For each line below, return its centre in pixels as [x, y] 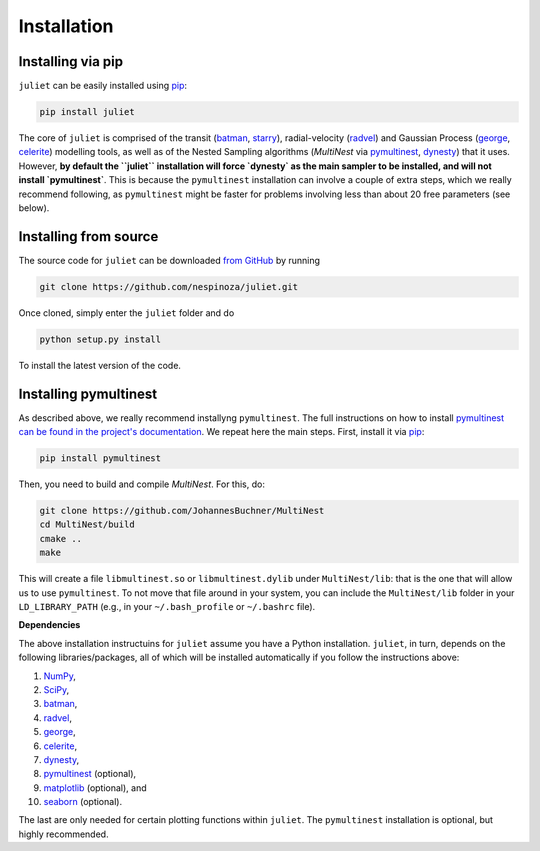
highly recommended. [63, 834]
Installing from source [88, 236]
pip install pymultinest [100, 458]
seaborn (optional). [83, 802]
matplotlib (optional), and [95, 787]
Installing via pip [71, 61]
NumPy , [60, 676]
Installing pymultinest [88, 393]
